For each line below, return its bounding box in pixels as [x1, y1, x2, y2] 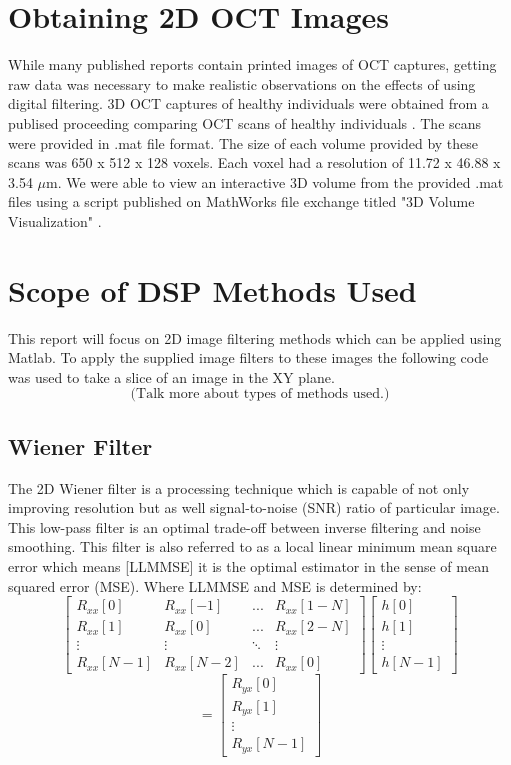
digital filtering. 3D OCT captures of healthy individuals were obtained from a [8, 93, 489, 114]
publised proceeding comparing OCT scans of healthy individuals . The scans [8, 112, 482, 133]
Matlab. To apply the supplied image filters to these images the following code [8, 347, 489, 368]
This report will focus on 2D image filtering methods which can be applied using [8, 327, 502, 348]
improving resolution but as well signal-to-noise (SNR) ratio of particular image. [8, 497, 500, 518]
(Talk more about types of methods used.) [130, 387, 390, 402]
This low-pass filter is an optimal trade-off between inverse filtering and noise [8, 516, 481, 537]
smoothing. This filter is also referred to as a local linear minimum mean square [8, 536, 497, 557]
